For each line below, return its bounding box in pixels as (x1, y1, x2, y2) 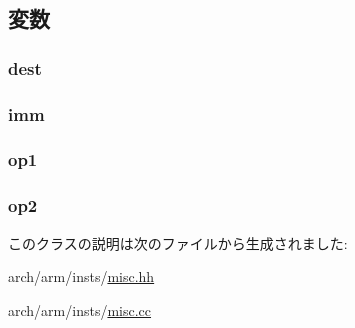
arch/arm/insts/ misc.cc (8, 299, 152, 320)
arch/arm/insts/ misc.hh (8, 266, 155, 287)
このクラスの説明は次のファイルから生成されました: (8, 232, 348, 253)
